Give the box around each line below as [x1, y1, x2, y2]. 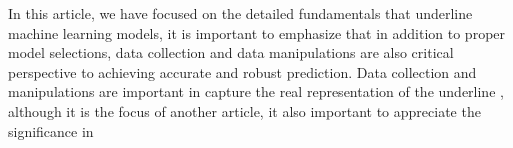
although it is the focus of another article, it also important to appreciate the [8, 100, 481, 121]
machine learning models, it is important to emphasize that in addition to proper [8, 22, 506, 43]
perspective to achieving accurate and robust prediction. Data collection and [8, 61, 477, 82]
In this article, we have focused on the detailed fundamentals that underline [8, 3, 473, 23]
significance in [8, 120, 94, 141]
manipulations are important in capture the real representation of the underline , [8, 81, 504, 102]
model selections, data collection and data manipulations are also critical [8, 42, 454, 63]
